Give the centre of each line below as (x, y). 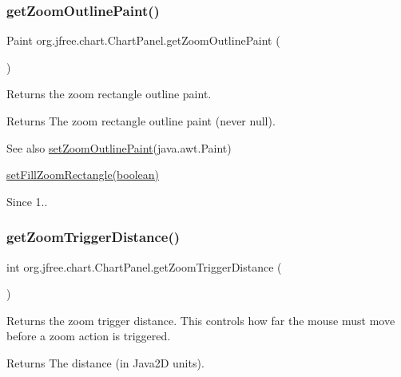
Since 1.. (27, 201)
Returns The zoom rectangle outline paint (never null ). (141, 121)
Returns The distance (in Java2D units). (105, 362)
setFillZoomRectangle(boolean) (83, 175)
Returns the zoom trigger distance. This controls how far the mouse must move (201, 320)
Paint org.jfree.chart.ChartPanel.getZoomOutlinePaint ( (143, 40)
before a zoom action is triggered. (89, 336)
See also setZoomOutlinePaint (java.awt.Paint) (119, 147)
